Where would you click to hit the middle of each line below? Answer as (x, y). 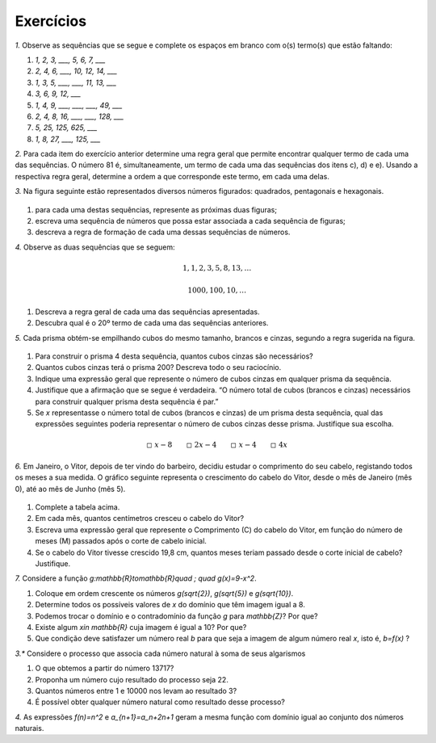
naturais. (29, 728)
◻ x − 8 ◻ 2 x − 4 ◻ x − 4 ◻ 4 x (217, 445)
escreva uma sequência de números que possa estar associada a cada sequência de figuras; (191, 221)
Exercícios (51, 21)
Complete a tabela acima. (78, 507)
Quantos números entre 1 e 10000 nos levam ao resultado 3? (136, 691)
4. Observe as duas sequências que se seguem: (95, 247)
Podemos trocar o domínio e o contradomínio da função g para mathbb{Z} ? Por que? (176, 616)
